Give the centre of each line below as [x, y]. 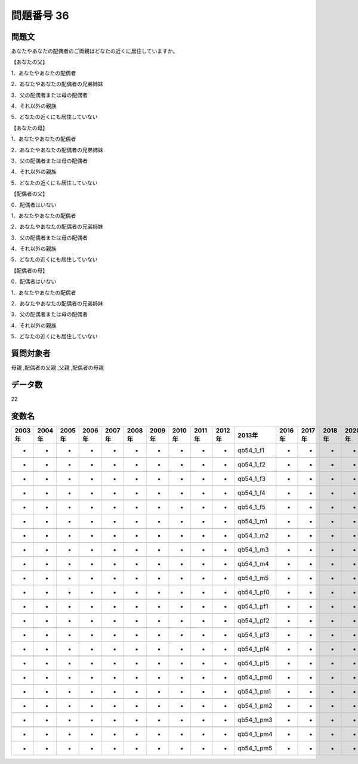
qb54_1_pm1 [254, 691]
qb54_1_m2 [253, 535]
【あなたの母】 [29, 128]
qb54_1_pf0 [254, 592]
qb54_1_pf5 [254, 663]
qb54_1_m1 [253, 521]
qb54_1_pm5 [255, 748]
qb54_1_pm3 [255, 720]
